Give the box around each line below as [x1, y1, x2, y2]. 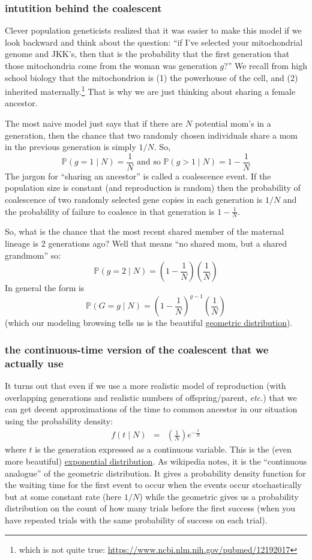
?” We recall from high [224, 59, 308, 71]
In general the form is [5, 282, 85, 294]
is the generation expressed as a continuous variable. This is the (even [35, 443, 292, 456]
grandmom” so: [5, 248, 61, 261]
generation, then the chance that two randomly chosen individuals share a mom [5, 128, 298, 141]
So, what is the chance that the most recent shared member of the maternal [5, 225, 284, 238]
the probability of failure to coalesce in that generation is [5, 205, 215, 217]
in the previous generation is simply [5, 140, 136, 153]
